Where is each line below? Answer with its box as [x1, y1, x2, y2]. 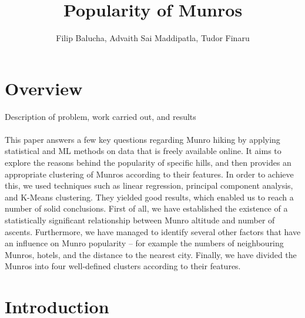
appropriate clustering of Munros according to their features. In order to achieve [5, 168, 294, 180]
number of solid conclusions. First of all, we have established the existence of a [5, 202, 288, 215]
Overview [5, 76, 83, 100]
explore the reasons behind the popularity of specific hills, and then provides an [5, 156, 291, 169]
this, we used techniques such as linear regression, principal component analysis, [5, 179, 293, 192]
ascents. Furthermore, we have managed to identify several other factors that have [5, 225, 301, 237]
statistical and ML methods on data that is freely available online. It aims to [5, 145, 281, 157]
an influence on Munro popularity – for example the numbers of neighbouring [5, 237, 284, 249]
